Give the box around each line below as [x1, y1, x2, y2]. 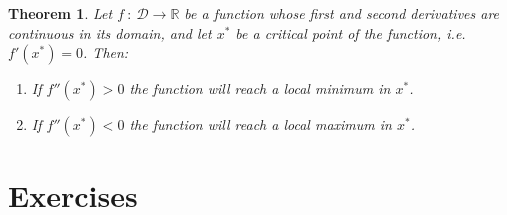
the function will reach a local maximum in [129, 114, 392, 135]
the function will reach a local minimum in [129, 78, 391, 99]
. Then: [83, 42, 129, 63]
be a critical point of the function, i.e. [235, 22, 466, 43]
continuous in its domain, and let [8, 22, 212, 43]
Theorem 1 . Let [8, 3, 113, 23]
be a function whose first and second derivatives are [184, 3, 500, 23]
